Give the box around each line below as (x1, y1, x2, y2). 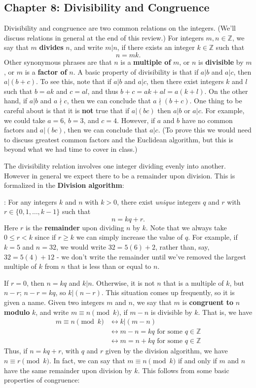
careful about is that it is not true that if (4, 105, 130, 115)
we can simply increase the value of (76, 232, 183, 242)
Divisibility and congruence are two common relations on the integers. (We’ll (4, 23, 236, 33)
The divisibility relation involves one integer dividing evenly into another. (4, 160, 226, 171)
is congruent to (182, 297, 234, 307)
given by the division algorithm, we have (105, 345, 228, 356)
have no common (182, 115, 233, 125)
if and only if (178, 355, 217, 365)
